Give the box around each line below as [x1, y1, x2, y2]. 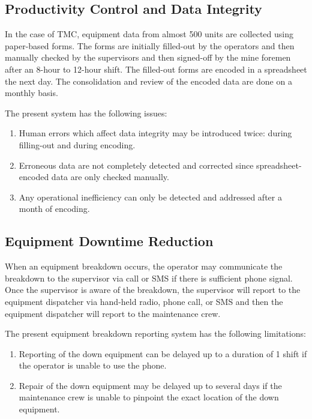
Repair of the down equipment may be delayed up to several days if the [19, 379, 282, 391]
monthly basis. [5, 86, 58, 99]
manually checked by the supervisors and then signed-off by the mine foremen [5, 51, 291, 64]
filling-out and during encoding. [19, 138, 136, 151]
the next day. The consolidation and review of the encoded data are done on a [5, 74, 292, 87]
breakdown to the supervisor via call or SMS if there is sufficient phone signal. [5, 271, 293, 284]
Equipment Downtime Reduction [5, 232, 214, 250]
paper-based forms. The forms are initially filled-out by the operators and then [5, 39, 295, 52]
